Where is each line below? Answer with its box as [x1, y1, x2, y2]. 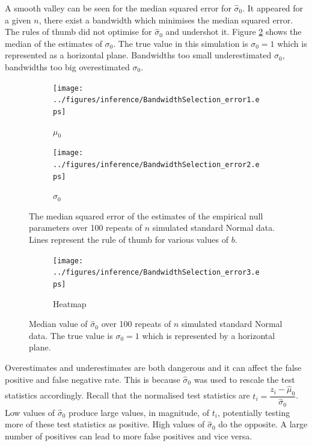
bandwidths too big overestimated [5, 60, 130, 73]
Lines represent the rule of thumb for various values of [29, 233, 229, 246]
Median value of [29, 317, 88, 330]
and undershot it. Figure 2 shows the [165, 25, 302, 38]
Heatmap [53, 297, 87, 310]
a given [5, 13, 31, 26]
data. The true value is [29, 329, 113, 341]
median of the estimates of [5, 37, 102, 49]
